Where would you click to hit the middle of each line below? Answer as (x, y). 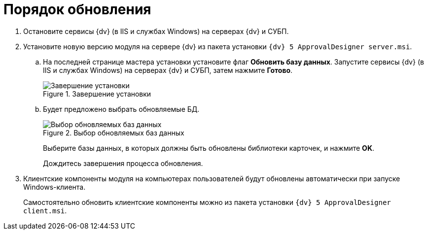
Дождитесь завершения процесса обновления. (123, 163)
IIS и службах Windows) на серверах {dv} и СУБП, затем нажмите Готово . (168, 70)
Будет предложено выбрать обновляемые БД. (121, 109)
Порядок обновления (77, 9)
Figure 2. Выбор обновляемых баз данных (114, 133)
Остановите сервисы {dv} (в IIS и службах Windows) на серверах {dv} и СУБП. (156, 31)
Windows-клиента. (54, 187)
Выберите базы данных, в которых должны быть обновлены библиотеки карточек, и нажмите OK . (209, 148)
